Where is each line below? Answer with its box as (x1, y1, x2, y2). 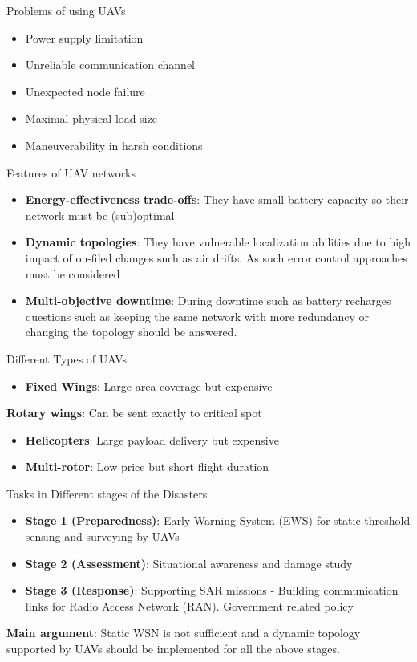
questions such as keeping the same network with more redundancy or (25, 307, 370, 324)
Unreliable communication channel (25, 56, 196, 73)
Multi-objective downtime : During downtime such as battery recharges (25, 292, 391, 309)
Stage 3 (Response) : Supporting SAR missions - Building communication (25, 582, 399, 599)
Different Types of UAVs (6, 350, 128, 367)
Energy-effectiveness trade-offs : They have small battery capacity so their (25, 191, 409, 208)
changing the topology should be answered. (25, 323, 237, 340)
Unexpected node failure (25, 83, 145, 100)
